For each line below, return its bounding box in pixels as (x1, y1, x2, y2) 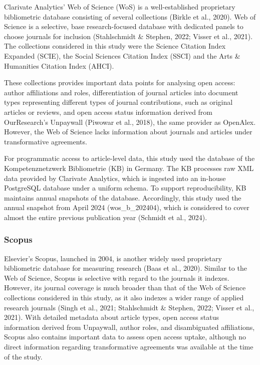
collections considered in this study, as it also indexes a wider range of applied (4, 292, 244, 303)
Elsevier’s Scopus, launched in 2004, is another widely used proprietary (4, 253, 222, 263)
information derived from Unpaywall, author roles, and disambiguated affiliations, (4, 321, 255, 332)
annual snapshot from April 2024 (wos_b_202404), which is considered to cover (4, 202, 249, 213)
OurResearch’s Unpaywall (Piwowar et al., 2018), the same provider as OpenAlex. (4, 116, 256, 127)
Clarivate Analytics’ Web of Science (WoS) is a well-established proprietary (4, 2, 235, 12)
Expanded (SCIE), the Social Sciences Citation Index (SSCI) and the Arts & (4, 50, 240, 61)
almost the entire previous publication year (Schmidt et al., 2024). (4, 212, 207, 222)
